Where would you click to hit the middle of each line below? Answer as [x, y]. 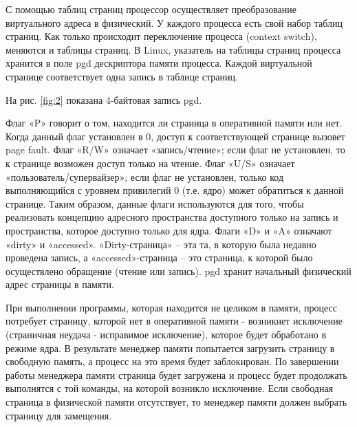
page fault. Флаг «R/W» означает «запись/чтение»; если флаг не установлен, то [175, 150]
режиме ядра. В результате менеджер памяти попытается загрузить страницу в [170, 348]
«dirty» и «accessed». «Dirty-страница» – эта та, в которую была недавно [161, 244]
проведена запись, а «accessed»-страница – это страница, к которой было [159, 258]
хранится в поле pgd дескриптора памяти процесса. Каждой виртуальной [159, 63]
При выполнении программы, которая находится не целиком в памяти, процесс [172, 307]
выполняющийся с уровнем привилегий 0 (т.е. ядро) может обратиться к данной [175, 190]
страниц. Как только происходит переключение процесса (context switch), [161, 36]
